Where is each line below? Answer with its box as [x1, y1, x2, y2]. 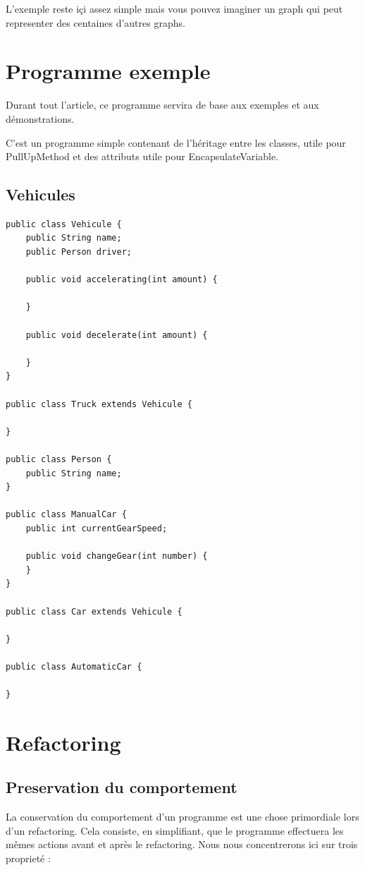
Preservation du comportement [6, 776, 237, 798]
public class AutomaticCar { [6, 661, 142, 672]
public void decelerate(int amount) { [25, 330, 208, 340]
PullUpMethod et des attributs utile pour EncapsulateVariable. [6, 149, 278, 164]
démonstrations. [6, 111, 75, 126]
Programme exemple [6, 56, 211, 85]
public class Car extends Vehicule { [6, 606, 182, 617]
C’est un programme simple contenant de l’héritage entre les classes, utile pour [6, 135, 346, 150]
